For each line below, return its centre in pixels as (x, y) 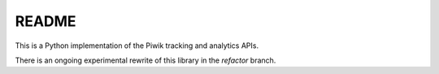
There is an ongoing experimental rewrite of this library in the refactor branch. (146, 60)
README (46, 21)
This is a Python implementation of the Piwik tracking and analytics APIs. (137, 46)
